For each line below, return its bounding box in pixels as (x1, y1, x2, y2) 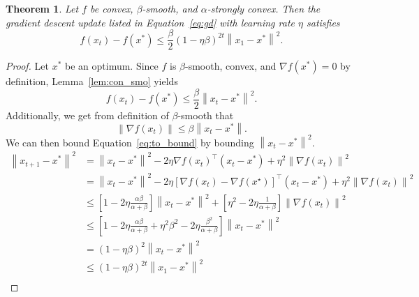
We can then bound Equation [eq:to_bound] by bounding (6, 135, 254, 149)
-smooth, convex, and (185, 59, 277, 73)
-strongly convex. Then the (207, 1, 321, 15)
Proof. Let (6, 59, 49, 73)
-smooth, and (142, 1, 198, 15)
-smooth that (177, 107, 234, 122)
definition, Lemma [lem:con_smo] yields (6, 74, 178, 89)
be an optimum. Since (65, 59, 159, 73)
